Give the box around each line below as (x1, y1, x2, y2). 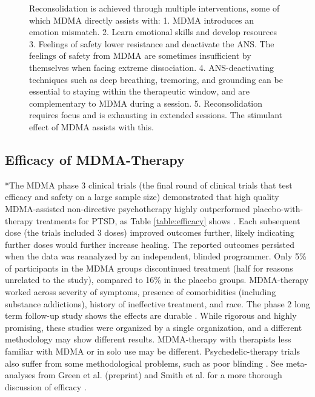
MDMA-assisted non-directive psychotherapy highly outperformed (5, 202, 250, 215)
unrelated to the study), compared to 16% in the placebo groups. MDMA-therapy (5, 273, 309, 286)
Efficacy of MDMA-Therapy (5, 150, 185, 168)
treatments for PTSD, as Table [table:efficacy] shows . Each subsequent (36, 214, 300, 227)
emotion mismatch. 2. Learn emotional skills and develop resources (29, 25, 277, 38)
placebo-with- (253, 202, 303, 215)
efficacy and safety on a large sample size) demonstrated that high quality (5, 190, 279, 203)
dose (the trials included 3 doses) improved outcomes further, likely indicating (5, 226, 294, 239)
